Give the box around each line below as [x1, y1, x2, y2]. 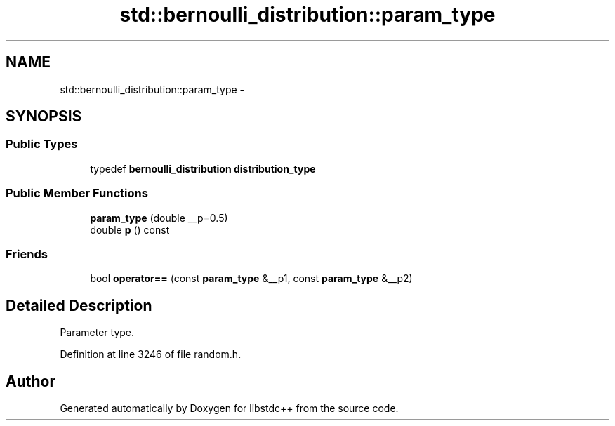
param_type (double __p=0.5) [90, 211, 228, 224]
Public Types [6, 137, 78, 152]
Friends [6, 246, 48, 261]
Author [6, 372, 55, 390]
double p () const [90, 223, 170, 236]
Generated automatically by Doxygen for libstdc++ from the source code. [60, 402, 399, 414]
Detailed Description [6, 296, 152, 314]
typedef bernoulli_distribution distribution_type [90, 162, 316, 175]
